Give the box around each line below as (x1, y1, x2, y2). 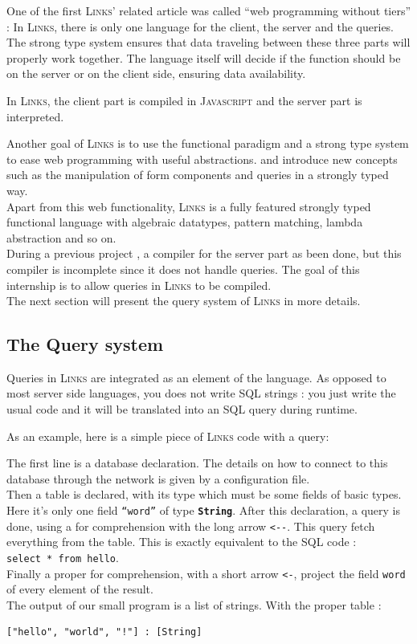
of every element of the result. (6, 581, 153, 597)
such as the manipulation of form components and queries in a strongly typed (6, 166, 389, 183)
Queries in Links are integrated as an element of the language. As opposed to (6, 369, 386, 385)
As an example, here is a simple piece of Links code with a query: (6, 427, 329, 444)
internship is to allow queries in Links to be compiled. (6, 276, 272, 293)
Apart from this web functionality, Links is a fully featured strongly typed (6, 198, 371, 214)
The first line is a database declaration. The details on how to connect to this (6, 454, 388, 471)
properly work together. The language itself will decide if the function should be (6, 49, 401, 66)
